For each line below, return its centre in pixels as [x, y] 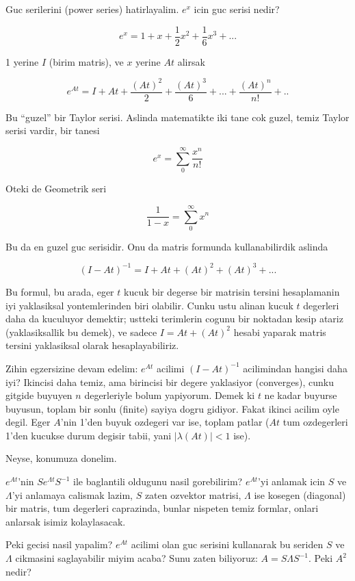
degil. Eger [28, 422]
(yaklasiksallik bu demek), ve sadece [81, 332]
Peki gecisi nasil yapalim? [59, 544]
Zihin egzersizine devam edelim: [72, 368]
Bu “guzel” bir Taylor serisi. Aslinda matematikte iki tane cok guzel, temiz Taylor [177, 117]
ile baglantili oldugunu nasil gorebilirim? [158, 481]
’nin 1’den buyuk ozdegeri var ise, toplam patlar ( [165, 422]
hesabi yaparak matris [280, 332]
